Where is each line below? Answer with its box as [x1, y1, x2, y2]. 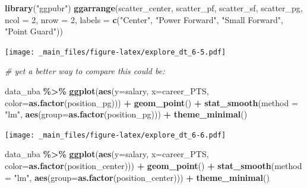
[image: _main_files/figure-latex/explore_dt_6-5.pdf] [5, 47, 226, 56]
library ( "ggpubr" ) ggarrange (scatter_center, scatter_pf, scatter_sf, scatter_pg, [5, 2, 303, 14]
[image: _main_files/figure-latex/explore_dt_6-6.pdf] [5, 130, 226, 139]
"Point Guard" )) [5, 25, 63, 37]
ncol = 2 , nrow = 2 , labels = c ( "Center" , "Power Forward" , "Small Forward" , [5, 13, 283, 26]
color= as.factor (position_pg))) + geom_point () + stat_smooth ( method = [5, 96, 298, 109]
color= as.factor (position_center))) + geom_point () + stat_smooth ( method [5, 160, 302, 172]
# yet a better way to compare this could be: [5, 65, 165, 77]
